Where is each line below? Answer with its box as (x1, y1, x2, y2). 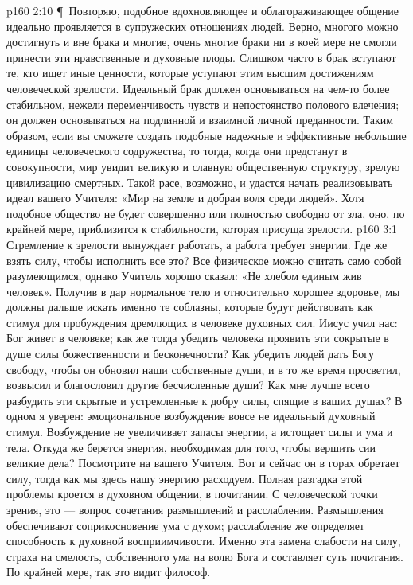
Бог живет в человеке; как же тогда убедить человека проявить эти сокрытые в (6, 330, 389, 346)
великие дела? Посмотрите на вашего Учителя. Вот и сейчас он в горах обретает (6, 454, 400, 471)
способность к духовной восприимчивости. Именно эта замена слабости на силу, (6, 532, 401, 549)
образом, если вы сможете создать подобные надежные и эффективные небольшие (6, 127, 407, 143)
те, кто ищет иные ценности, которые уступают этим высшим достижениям (6, 64, 374, 81)
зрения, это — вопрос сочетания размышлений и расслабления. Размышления (6, 501, 384, 517)
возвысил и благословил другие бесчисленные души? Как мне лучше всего (6, 376, 370, 393)
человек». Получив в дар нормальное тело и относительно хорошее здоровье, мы (6, 283, 400, 299)
